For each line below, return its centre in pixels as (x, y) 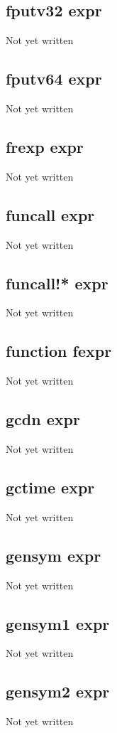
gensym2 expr (58, 691)
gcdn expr (43, 419)
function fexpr (59, 351)
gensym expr (54, 555)
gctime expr (50, 487)
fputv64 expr (54, 79)
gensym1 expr (58, 623)
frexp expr (45, 146)
